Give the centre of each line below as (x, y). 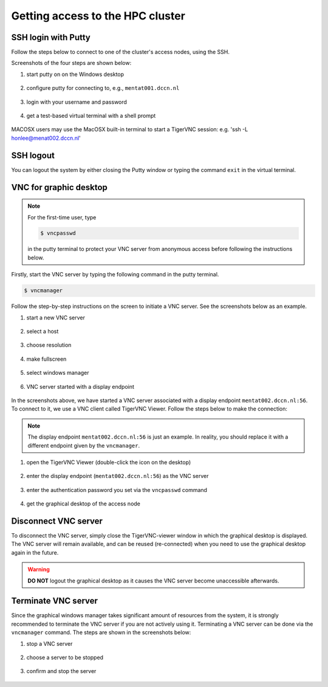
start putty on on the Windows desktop (75, 74)
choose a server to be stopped (65, 658)
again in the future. (35, 552)
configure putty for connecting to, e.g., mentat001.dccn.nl (103, 88)
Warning (39, 569)
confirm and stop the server (61, 671)
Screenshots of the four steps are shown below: (71, 63)
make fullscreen (46, 359)
